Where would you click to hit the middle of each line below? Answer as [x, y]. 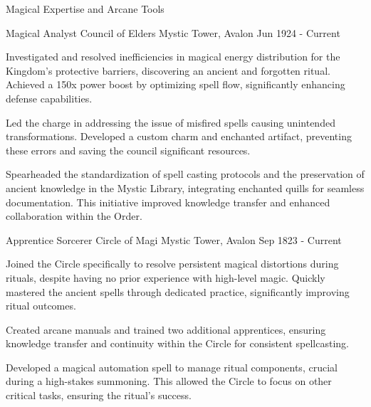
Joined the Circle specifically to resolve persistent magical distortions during [172, 264]
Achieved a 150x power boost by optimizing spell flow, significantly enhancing [176, 84]
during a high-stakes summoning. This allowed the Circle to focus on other [169, 381]
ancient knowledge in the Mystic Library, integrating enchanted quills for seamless [185, 187]
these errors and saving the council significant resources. [128, 150]
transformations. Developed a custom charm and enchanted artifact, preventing [179, 136]
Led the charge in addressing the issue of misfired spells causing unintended [171, 122]
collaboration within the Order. [74, 216]
